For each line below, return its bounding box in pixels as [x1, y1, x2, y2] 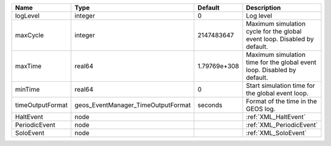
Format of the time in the [246, 97, 317, 105]
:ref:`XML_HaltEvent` [246, 113, 306, 121]
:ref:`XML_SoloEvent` [246, 129, 307, 137]
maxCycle [15, 31, 44, 39]
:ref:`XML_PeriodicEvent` [246, 121, 318, 129]
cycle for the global [246, 27, 302, 35]
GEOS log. [246, 104, 276, 113]
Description [246, 4, 281, 12]
